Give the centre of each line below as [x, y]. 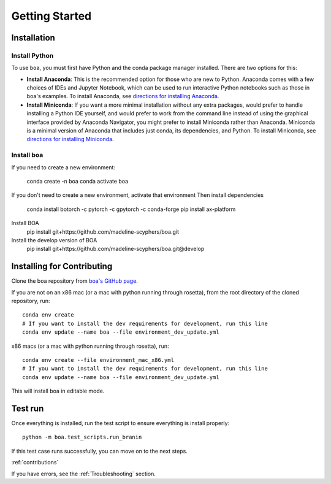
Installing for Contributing [62, 267]
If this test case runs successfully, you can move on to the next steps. [100, 451]
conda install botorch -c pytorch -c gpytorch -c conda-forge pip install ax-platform [131, 209]
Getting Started [51, 16]
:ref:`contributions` [35, 463]
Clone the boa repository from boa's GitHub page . [74, 281]
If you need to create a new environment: [63, 167]
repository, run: [31, 301]
